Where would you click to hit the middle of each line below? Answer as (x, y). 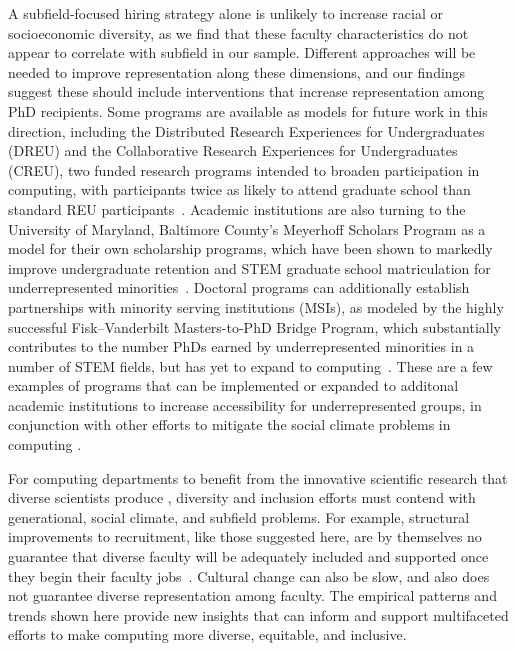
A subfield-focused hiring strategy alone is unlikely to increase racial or (225, 13)
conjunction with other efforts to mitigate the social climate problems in (229, 424)
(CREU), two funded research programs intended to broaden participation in (244, 169)
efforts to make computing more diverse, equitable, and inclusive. (207, 634)
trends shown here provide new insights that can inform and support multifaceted (258, 614)
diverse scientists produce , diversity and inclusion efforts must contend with (242, 497)
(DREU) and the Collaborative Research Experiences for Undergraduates (233, 150)
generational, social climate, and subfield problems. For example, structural (239, 516)
